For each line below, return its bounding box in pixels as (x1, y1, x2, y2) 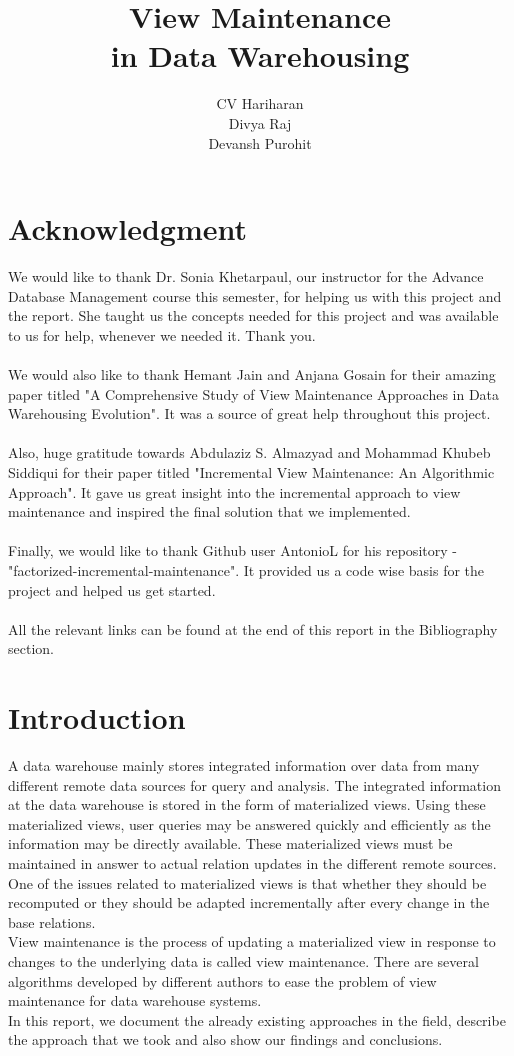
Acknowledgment (8, 208, 247, 249)
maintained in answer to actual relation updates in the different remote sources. (8, 853, 497, 873)
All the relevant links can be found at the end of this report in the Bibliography (8, 618, 498, 639)
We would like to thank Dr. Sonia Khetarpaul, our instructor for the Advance (8, 266, 484, 287)
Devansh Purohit (208, 132, 312, 153)
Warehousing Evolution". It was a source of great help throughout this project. (8, 403, 491, 424)
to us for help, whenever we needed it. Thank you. (8, 324, 316, 345)
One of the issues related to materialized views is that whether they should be (8, 872, 487, 893)
